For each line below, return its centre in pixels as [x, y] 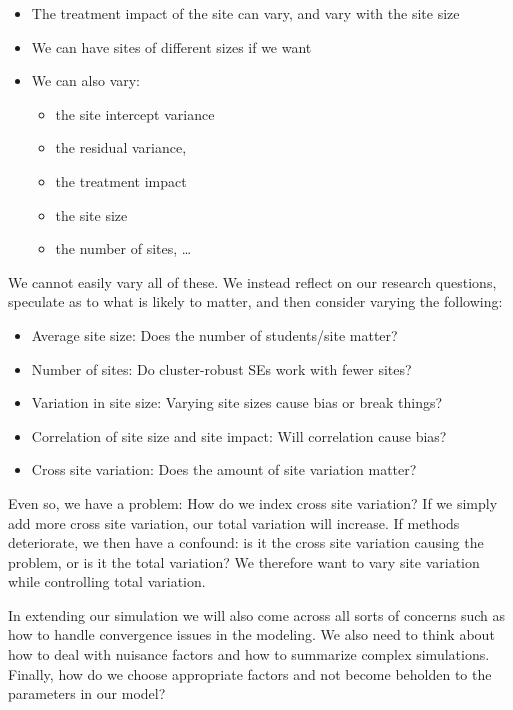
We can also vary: [86, 80]
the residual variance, [121, 147]
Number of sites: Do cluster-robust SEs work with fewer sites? [221, 368]
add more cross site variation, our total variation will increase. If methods [234, 522]
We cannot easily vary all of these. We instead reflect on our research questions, [252, 281]
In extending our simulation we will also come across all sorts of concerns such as [256, 614]
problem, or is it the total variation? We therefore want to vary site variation [244, 561]
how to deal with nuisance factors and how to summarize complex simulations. [249, 654]
